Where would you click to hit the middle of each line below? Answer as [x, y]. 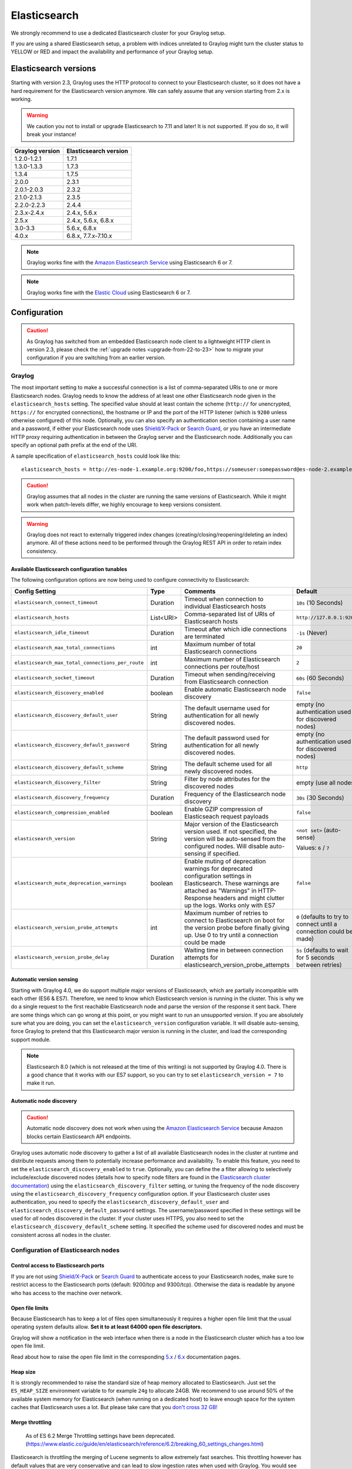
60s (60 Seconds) [320, 678]
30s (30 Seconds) [320, 797]
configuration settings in [218, 876]
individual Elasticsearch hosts [225, 606]
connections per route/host [222, 666]
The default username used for [227, 708]
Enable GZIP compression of [224, 809]
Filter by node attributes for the [227, 779]
